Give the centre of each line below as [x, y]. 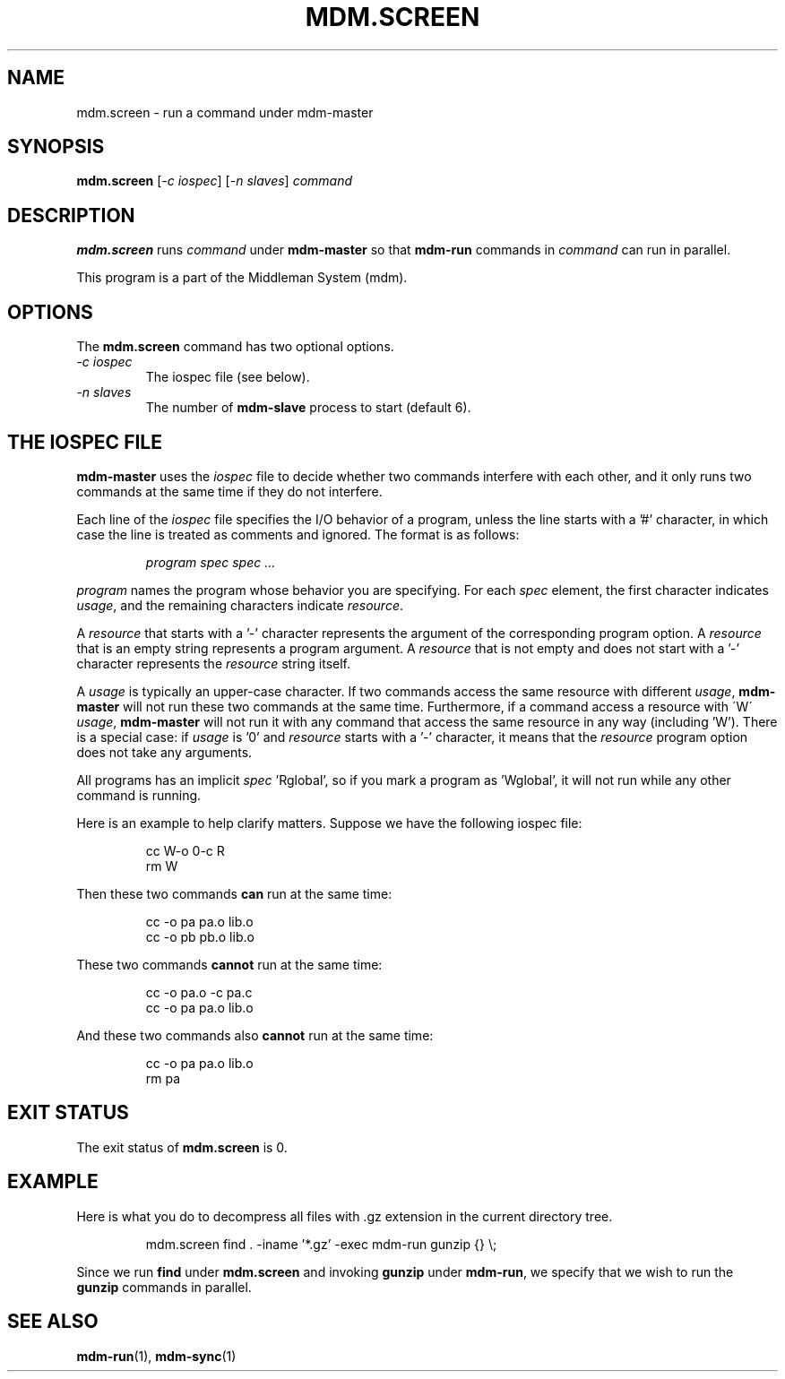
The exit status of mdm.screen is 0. [182, 1147]
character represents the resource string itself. [213, 663]
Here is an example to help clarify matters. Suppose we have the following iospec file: [329, 823]
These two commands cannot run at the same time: [229, 964]
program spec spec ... [211, 562]
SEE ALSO [53, 1322]
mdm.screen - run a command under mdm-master [225, 112]
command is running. [139, 795]
